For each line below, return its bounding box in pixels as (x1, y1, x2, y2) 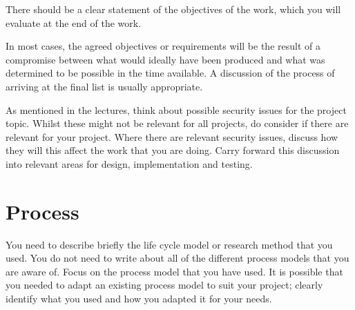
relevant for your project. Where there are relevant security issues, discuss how (6, 129, 338, 144)
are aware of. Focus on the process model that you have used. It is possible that (6, 264, 343, 278)
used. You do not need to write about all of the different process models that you (6, 251, 349, 265)
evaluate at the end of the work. (6, 15, 142, 30)
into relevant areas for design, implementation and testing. (6, 156, 253, 171)
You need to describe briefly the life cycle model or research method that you (6, 237, 333, 251)
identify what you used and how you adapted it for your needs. (6, 291, 272, 306)
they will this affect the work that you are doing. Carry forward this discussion (6, 143, 340, 157)
